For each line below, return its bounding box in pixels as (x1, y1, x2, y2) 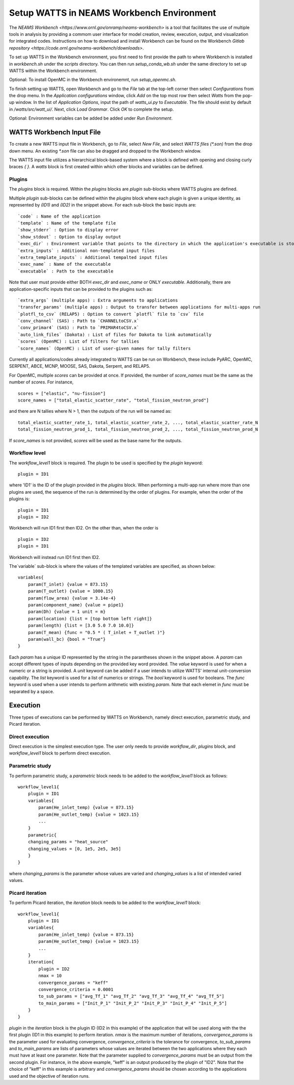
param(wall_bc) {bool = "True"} (27, 636, 106, 642)
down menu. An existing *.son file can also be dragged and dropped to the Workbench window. (9, 148, 202, 154)
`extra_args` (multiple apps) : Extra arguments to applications (18, 297, 178, 303)
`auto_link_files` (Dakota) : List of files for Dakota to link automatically (18, 331, 212, 337)
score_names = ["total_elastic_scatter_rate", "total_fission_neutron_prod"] (18, 398, 209, 403)
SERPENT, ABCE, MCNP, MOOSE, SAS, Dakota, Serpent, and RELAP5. (9, 363, 150, 369)
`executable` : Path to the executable (18, 268, 114, 274)
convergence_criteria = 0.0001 (38, 986, 114, 992)
